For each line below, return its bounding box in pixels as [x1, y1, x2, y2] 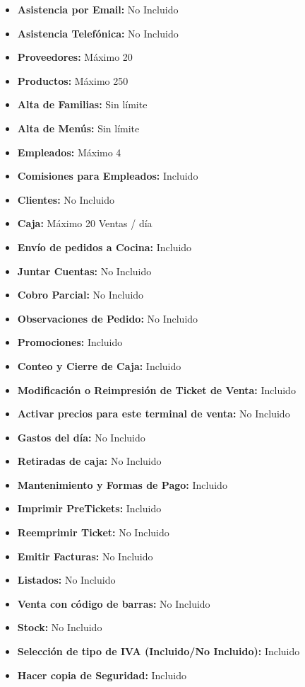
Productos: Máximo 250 [17, 73, 128, 88]
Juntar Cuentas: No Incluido [17, 263, 152, 278]
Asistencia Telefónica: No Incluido [17, 25, 179, 40]
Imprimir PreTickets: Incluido [17, 501, 162, 516]
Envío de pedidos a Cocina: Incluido [17, 239, 192, 254]
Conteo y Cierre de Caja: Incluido [17, 358, 181, 373]
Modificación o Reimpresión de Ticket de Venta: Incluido [17, 382, 296, 397]
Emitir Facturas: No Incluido [17, 548, 153, 563]
